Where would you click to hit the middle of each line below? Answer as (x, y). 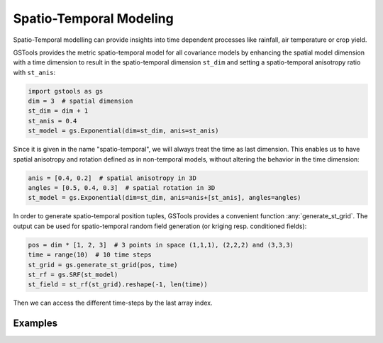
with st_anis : (34, 72)
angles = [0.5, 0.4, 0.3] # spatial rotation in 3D (122, 188)
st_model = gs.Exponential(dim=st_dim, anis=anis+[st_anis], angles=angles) (165, 198)
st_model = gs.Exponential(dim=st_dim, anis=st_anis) (123, 131)
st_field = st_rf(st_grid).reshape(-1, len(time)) (118, 285)
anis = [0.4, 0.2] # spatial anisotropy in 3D (112, 178)
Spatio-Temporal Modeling (93, 18)
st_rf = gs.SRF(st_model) (73, 274)
